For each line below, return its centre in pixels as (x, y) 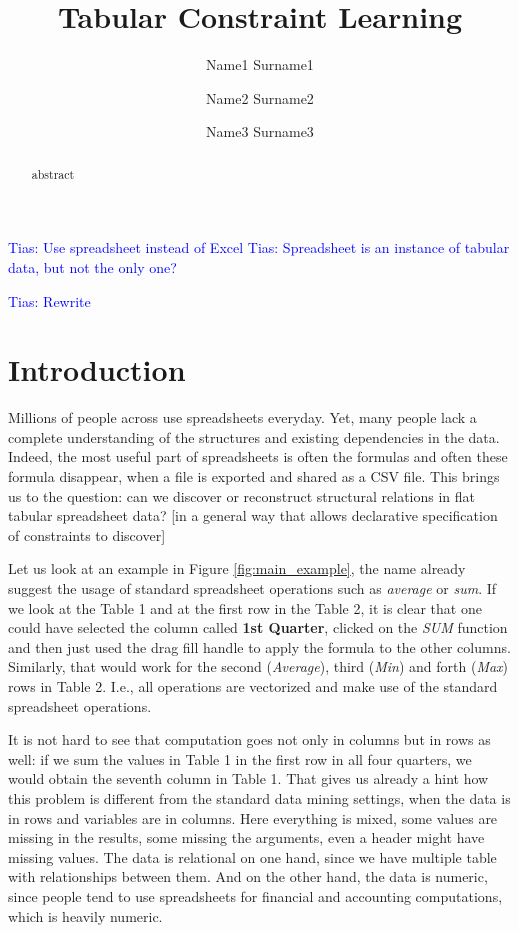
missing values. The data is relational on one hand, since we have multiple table (252, 856)
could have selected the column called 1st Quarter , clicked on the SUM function (258, 627)
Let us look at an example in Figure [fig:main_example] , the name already (237, 568)
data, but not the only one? (92, 266)
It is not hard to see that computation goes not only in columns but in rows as (249, 739)
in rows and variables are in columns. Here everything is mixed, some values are (253, 817)
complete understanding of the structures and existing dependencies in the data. (254, 436)
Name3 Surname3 (260, 131)
